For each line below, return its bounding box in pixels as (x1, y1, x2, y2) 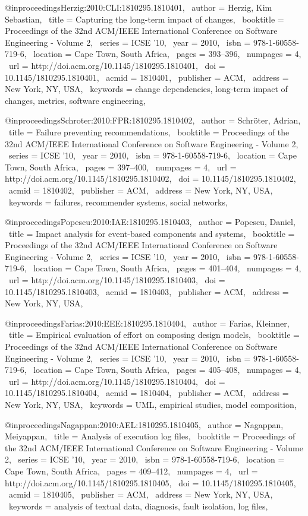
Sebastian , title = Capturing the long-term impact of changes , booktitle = (5, 12, 284, 25)
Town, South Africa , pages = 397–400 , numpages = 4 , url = (5, 160, 237, 173)
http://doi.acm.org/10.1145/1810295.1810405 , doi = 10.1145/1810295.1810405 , (5, 476, 296, 489)
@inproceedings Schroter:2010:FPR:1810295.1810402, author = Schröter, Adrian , (5, 114, 301, 126)
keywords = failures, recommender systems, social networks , (8, 195, 228, 208)
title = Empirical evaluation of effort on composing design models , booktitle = (8, 328, 300, 341)
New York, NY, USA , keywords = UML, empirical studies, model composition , (5, 398, 297, 410)
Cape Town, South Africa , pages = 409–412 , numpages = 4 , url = (5, 464, 258, 477)
